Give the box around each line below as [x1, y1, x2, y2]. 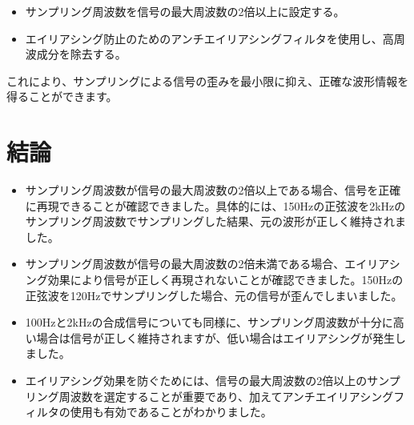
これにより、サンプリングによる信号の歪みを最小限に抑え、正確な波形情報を [6, 72, 409, 89]
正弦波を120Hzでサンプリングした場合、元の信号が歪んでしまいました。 [25, 287, 403, 303]
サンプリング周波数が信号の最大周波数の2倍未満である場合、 [25, 255, 345, 272]
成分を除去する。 [36, 46, 127, 62]
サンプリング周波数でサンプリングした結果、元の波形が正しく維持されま [25, 213, 406, 230]
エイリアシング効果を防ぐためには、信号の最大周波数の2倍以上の [25, 372, 368, 389]
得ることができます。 [6, 88, 118, 105]
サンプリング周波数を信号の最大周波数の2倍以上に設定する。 [25, 3, 345, 19]
